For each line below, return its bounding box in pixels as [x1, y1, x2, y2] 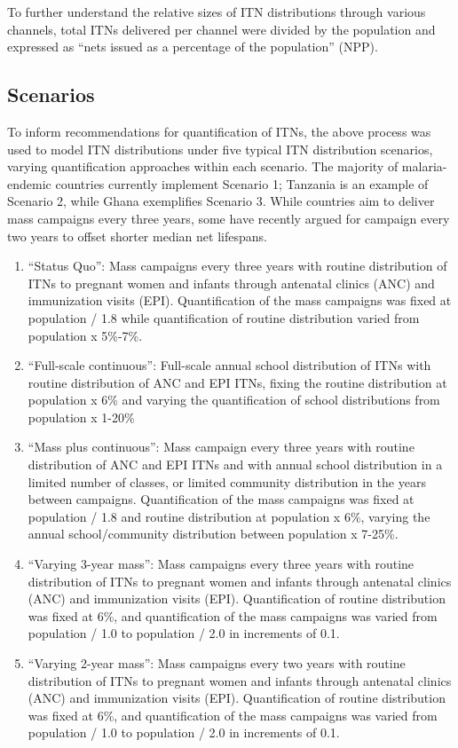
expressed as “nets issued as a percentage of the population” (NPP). [7, 37, 378, 56]
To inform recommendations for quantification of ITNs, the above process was [7, 122, 431, 140]
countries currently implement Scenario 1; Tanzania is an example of [55, 174, 429, 193]
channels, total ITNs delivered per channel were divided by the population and [7, 20, 436, 38]
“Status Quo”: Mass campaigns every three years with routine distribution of [28, 256, 447, 275]
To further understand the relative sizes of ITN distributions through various [7, 3, 426, 20]
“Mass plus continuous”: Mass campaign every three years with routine [28, 437, 415, 456]
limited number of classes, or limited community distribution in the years [28, 472, 426, 491]
